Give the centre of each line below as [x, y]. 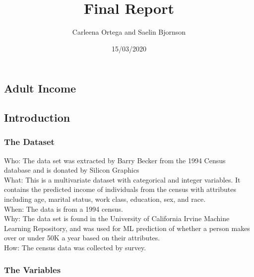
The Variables [32, 269]
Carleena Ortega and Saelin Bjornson [129, 32]
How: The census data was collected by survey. [75, 248]
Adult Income [40, 88]
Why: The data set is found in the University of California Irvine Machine [117, 218]
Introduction [37, 117]
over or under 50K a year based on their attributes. [82, 238]
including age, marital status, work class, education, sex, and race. [105, 199]
